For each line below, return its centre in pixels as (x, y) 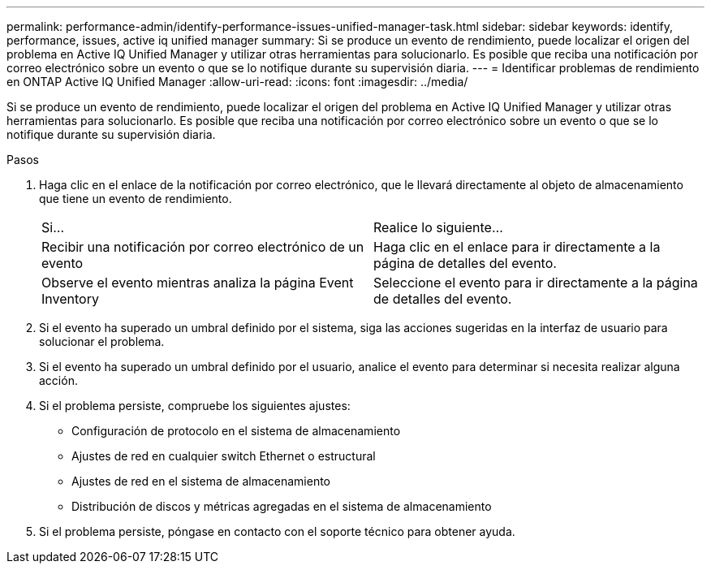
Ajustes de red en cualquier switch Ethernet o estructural (224, 456)
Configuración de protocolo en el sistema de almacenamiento (236, 431)
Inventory (70, 299)
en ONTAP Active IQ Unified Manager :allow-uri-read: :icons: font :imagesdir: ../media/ (237, 82)
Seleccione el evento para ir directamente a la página (536, 283)
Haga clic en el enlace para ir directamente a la (517, 247)
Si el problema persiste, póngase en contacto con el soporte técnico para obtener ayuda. (277, 531)
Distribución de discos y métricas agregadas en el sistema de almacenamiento (282, 506)
